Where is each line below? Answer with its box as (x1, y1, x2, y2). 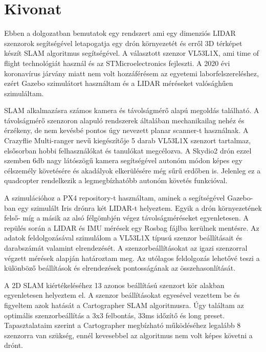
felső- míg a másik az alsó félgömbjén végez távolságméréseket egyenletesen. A (4, 212, 249, 223)
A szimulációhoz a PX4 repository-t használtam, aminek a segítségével (4, 192, 225, 203)
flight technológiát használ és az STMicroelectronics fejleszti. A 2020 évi (4, 57, 230, 68)
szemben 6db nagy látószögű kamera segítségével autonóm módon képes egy (4, 155, 242, 166)
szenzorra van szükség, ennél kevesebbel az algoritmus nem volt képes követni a (4, 329, 253, 340)
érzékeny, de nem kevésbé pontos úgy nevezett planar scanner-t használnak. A (4, 125, 249, 136)
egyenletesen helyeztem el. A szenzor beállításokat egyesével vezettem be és (4, 290, 240, 300)
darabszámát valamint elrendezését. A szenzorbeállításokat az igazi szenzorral (4, 243, 248, 253)
